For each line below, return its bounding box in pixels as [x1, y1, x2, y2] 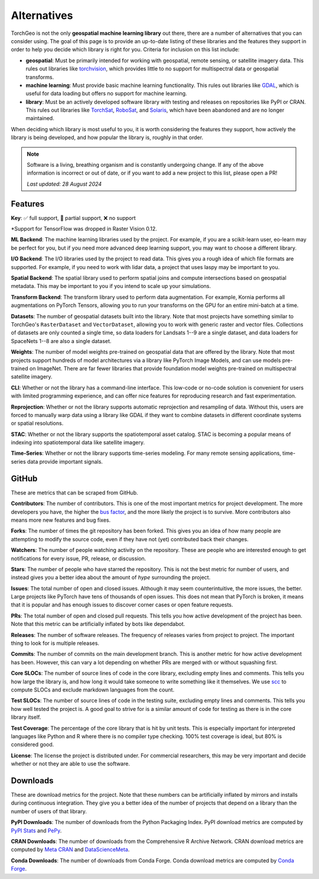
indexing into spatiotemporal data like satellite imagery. [11, 439, 145, 446]
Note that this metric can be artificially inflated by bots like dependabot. [11, 621, 185, 628]
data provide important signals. [27, 458, 103, 465]
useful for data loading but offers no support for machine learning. [25, 90, 187, 97]
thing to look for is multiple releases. [11, 639, 100, 647]
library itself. [11, 713, 41, 721]
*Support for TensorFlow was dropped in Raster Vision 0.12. [11, 225, 158, 232]
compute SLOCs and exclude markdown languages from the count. [11, 686, 174, 693]
